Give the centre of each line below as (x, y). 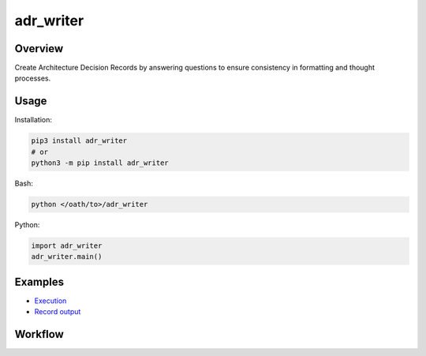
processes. (33, 78)
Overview (39, 49)
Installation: (34, 120)
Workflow (39, 334)
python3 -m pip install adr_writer (100, 163)
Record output (58, 312)
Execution (50, 301)
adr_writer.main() (67, 257)
